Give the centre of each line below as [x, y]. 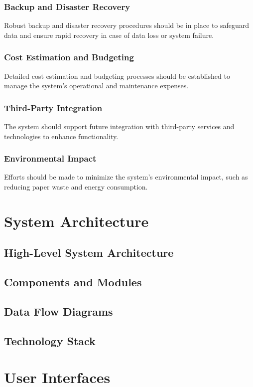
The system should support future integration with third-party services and [119, 126]
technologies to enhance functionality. [61, 136]
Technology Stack [50, 340]
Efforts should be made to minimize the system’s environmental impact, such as [126, 177]
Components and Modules [73, 282]
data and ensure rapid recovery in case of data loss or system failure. [109, 35]
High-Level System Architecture [89, 253]
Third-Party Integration [53, 107]
